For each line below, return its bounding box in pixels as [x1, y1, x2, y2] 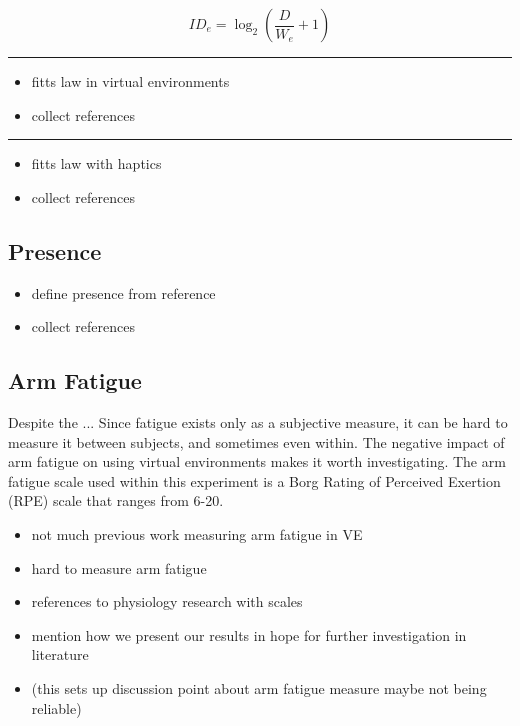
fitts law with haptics [31, 153, 162, 174]
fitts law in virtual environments [31, 71, 230, 91]
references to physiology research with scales [31, 591, 303, 612]
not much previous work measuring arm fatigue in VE [31, 523, 363, 544]
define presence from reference [31, 282, 216, 303]
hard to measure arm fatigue [31, 557, 207, 578]
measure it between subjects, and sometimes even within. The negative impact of [8, 431, 505, 452]
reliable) [31, 697, 82, 718]
